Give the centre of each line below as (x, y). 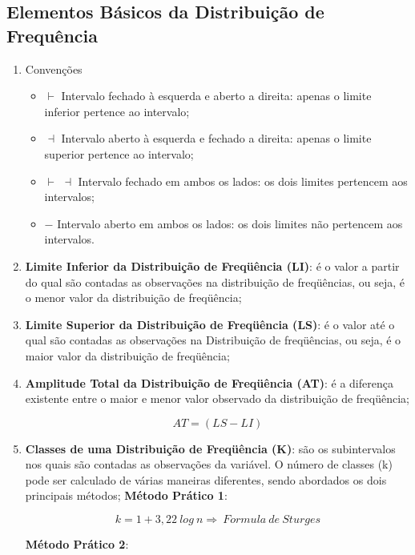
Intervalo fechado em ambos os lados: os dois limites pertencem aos (243, 181)
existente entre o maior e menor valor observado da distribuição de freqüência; (218, 398)
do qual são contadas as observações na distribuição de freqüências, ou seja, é (215, 282)
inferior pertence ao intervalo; (117, 111)
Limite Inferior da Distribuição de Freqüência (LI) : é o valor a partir (212, 265)
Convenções (54, 68)
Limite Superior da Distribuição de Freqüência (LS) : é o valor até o (210, 324)
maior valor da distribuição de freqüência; (127, 355)
